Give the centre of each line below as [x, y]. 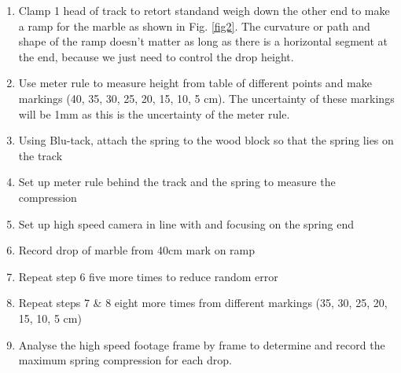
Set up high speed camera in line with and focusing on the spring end [186, 223]
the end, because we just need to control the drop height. [156, 56]
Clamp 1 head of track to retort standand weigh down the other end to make [204, 10]
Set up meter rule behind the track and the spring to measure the [177, 182]
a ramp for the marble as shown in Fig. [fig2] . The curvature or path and [194, 26]
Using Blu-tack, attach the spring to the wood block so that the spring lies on [206, 140]
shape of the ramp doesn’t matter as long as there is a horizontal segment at [203, 41]
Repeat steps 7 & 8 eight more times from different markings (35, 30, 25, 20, [203, 303]
